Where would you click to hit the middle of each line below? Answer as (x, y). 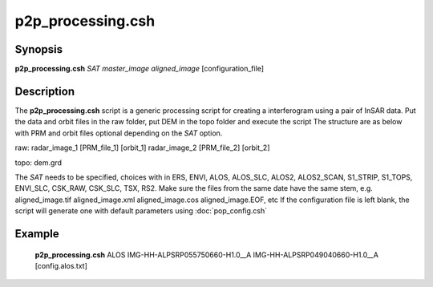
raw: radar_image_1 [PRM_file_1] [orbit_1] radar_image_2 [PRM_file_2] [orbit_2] (142, 148)
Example (37, 234)
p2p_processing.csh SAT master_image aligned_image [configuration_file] (140, 69)
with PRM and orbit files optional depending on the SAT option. (119, 133)
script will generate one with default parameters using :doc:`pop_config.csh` (141, 211)
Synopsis (39, 49)
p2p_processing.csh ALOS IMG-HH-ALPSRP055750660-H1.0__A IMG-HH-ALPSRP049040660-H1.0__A (206, 255)
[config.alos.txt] (61, 265)
